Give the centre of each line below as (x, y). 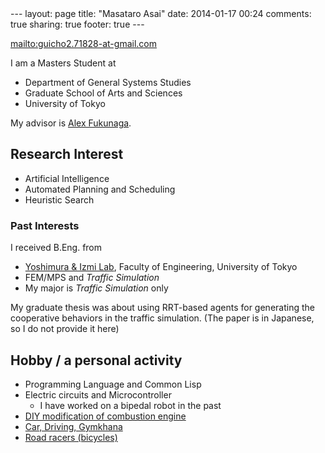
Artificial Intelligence (67, 178)
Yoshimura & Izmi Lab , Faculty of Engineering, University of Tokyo (161, 267)
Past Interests (45, 225)
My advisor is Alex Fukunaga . (71, 123)
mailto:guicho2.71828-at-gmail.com (83, 43)
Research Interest (67, 154)
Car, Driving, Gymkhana (73, 426)
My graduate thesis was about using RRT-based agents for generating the (162, 308)
